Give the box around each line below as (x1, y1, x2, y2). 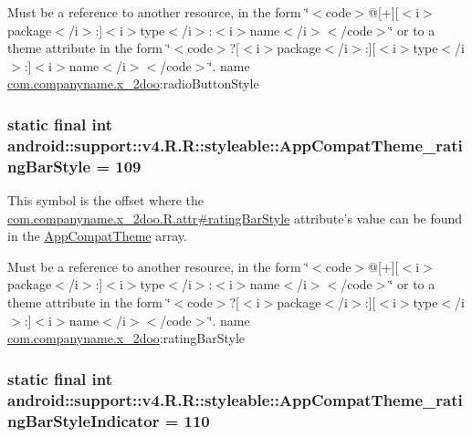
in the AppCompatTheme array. (7, 226, 187, 245)
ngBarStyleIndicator (7, 409, 160, 432)
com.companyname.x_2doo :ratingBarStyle (7, 328, 246, 348)
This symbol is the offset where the (7, 191, 204, 210)
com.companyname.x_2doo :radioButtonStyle (7, 74, 259, 93)
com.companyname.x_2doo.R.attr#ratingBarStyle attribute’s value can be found (7, 208, 463, 227)
